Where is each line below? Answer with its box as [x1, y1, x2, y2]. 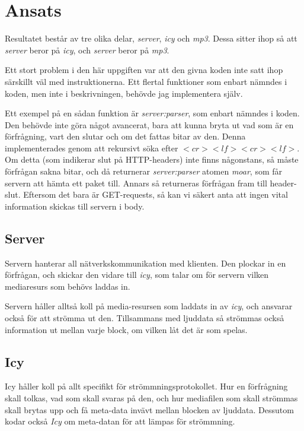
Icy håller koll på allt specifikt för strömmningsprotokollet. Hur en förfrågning [5, 380, 288, 392]
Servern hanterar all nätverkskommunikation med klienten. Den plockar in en [5, 256, 286, 269]
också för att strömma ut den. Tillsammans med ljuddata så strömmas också [5, 312, 284, 324]
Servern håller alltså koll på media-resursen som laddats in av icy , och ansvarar [5, 300, 293, 312]
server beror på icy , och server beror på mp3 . [5, 43, 169, 56]
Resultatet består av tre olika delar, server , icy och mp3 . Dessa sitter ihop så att [5, 32, 297, 45]
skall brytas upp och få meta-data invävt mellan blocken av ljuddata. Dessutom [5, 403, 294, 416]
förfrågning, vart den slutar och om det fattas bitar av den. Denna [5, 130, 246, 142]
